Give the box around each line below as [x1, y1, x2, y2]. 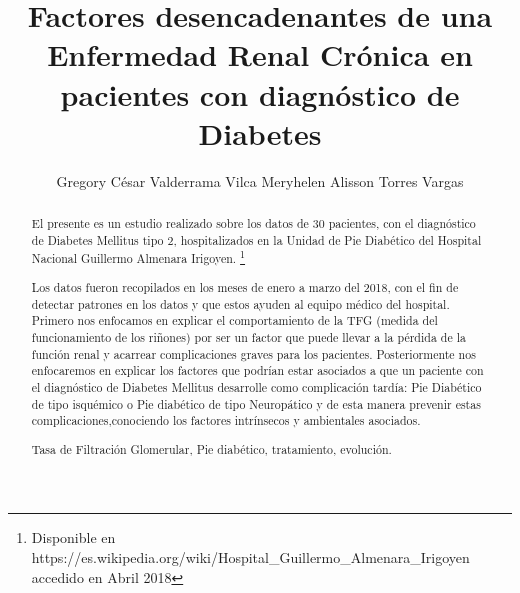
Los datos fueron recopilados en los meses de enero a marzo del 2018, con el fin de [31, 278, 459, 295]
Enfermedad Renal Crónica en [47, 34, 473, 75]
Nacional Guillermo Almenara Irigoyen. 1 [31, 247, 246, 267]
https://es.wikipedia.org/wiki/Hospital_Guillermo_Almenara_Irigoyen [31, 546, 470, 567]
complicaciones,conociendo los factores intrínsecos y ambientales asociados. [31, 412, 421, 429]
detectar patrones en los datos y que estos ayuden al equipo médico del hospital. [31, 295, 450, 312]
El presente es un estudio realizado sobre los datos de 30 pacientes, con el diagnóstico [31, 215, 476, 232]
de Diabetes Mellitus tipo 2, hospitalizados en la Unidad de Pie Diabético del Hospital [31, 231, 482, 248]
